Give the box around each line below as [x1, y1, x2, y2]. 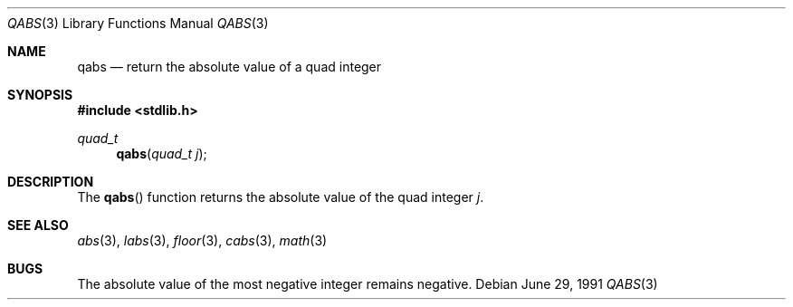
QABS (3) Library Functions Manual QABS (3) [7, 15, 269, 31]
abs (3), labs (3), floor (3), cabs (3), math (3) [77, 233, 328, 248]
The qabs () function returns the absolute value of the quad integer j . [77, 189, 484, 205]
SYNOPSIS [7, 87, 73, 102]
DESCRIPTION [7, 174, 94, 189]
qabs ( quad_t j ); [116, 146, 207, 161]
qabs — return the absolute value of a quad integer [77, 59, 382, 74]
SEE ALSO [7, 217, 69, 233]
